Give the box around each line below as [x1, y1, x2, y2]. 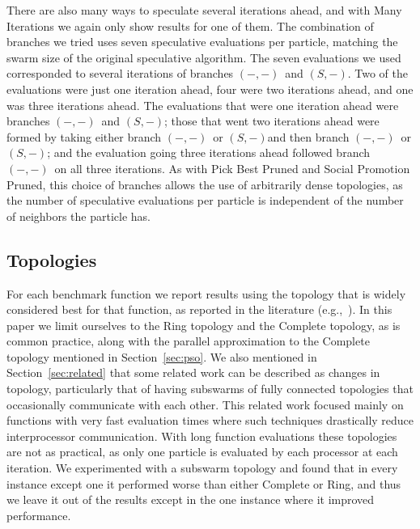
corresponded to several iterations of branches [6, 65, 234, 82]
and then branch [267, 128, 350, 145]
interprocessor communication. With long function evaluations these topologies [6, 427, 397, 444]
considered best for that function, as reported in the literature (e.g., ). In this [6, 301, 392, 318]
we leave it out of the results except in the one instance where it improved [6, 491, 375, 508]
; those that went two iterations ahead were [164, 112, 380, 129]
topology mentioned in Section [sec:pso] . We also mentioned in [6, 348, 317, 365]
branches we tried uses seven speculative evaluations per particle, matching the [6, 33, 398, 50]
